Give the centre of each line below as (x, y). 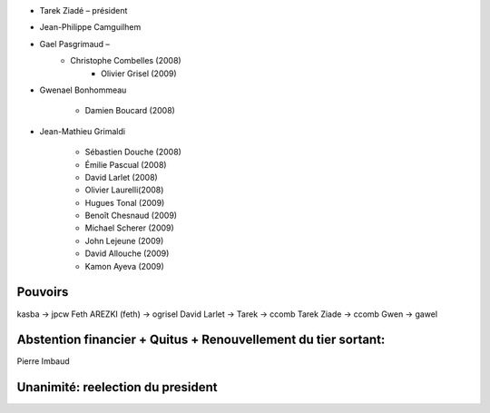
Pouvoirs (43, 292)
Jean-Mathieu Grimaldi (83, 131)
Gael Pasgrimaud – (75, 44)
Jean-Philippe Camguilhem (90, 27)
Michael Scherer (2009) (129, 228)
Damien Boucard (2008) (130, 111)
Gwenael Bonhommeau (83, 90)
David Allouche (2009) (127, 253)
